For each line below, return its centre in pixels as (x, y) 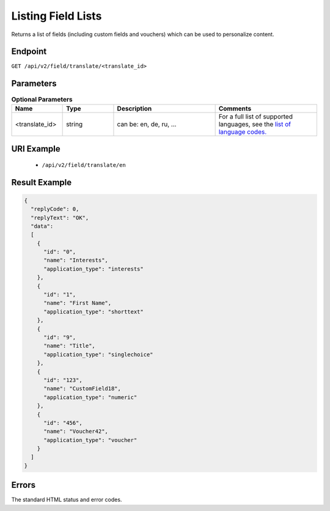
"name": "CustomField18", (82, 389)
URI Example (36, 149)
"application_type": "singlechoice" (98, 354)
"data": (42, 226)
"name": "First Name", (78, 303)
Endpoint (29, 52)
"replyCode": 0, (55, 209)
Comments (235, 108)
